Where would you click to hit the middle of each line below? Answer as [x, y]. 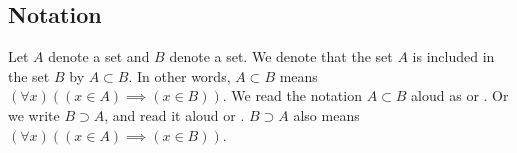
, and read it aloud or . [174, 114]
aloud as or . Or [460, 95]
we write [34, 114]
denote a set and [99, 56]
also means [326, 114]
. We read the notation [292, 95]
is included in [453, 56]
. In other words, [179, 75]
